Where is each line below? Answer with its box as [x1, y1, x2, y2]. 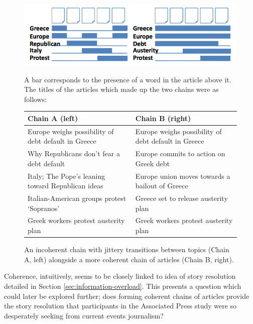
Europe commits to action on [135, 148, 225, 159]
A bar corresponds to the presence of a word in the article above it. [24, 74, 231, 84]
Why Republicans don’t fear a [28, 148, 120, 159]
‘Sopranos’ [28, 202, 60, 213]
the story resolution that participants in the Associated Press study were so [4, 300, 237, 311]
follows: [24, 93, 47, 104]
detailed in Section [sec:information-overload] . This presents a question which [4, 280, 241, 291]
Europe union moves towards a [135, 170, 230, 181]
